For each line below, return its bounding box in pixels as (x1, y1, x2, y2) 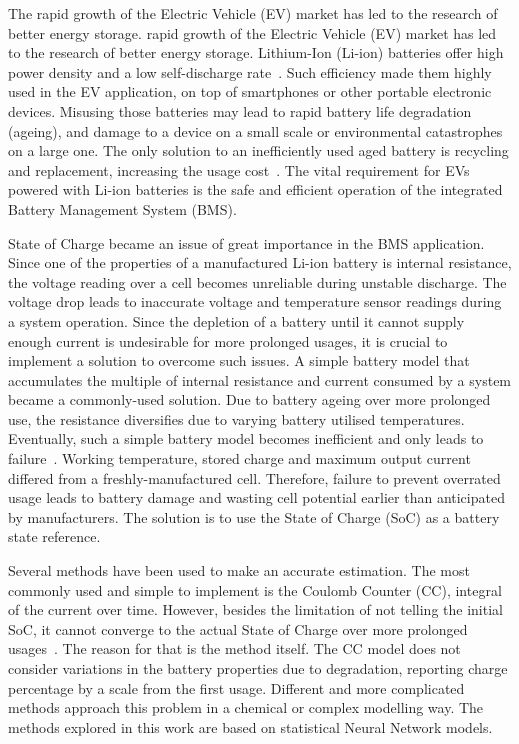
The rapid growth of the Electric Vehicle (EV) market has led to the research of (8, 3, 498, 23)
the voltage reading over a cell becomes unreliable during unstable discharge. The (8, 271, 507, 292)
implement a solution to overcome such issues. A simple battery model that (8, 350, 470, 371)
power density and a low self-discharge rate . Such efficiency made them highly (8, 61, 492, 82)
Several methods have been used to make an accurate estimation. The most (8, 560, 470, 581)
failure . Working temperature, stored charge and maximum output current (8, 448, 471, 469)
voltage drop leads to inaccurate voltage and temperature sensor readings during (8, 291, 502, 312)
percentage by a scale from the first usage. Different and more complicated (8, 677, 465, 698)
